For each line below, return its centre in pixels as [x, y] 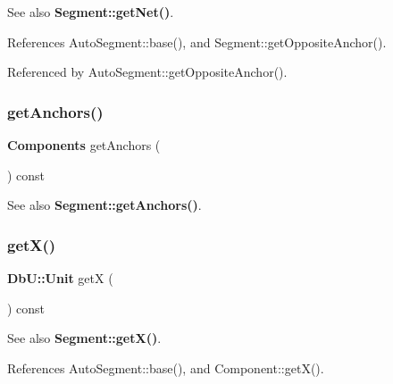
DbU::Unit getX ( [60, 278]
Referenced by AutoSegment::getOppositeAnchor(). [147, 72]
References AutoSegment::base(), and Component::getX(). [166, 367]
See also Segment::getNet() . [91, 12]
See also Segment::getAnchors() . [105, 205]
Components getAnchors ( [84, 145]
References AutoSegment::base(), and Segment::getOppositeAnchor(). [197, 42]
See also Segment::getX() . [84, 338]
